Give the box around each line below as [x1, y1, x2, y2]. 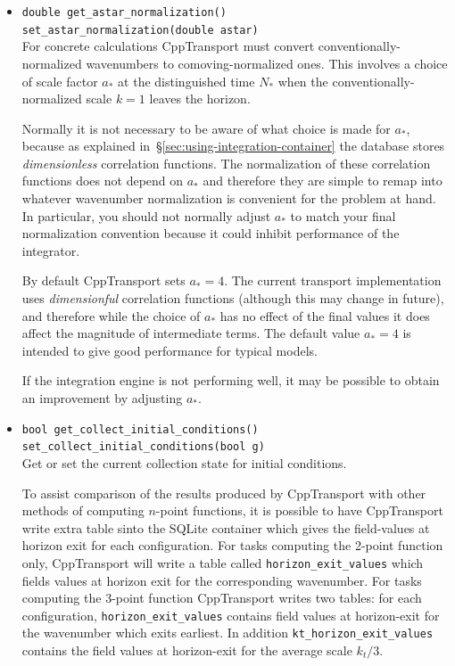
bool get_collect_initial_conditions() [21, 423, 259, 436]
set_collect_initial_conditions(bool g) [21, 440, 265, 454]
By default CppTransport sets [21, 271, 186, 290]
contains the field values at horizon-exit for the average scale [21, 641, 352, 660]
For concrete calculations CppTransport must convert [21, 37, 315, 55]
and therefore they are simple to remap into [203, 171, 443, 190]
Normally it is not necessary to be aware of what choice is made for [21, 119, 391, 137]
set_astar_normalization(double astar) [21, 23, 259, 37]
